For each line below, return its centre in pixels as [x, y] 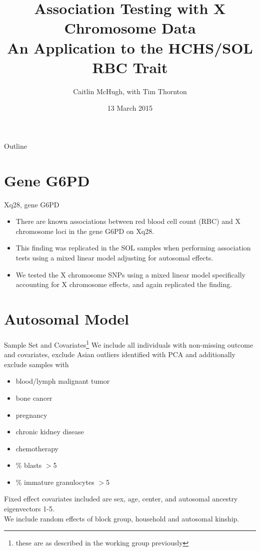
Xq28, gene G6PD [32, 204]
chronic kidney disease [50, 432]
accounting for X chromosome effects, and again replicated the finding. [124, 284]
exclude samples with [36, 364]
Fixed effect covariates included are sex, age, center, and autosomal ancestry [121, 499]
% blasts [29, 465]
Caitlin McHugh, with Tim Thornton [130, 91]
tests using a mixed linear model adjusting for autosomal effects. [114, 257]
